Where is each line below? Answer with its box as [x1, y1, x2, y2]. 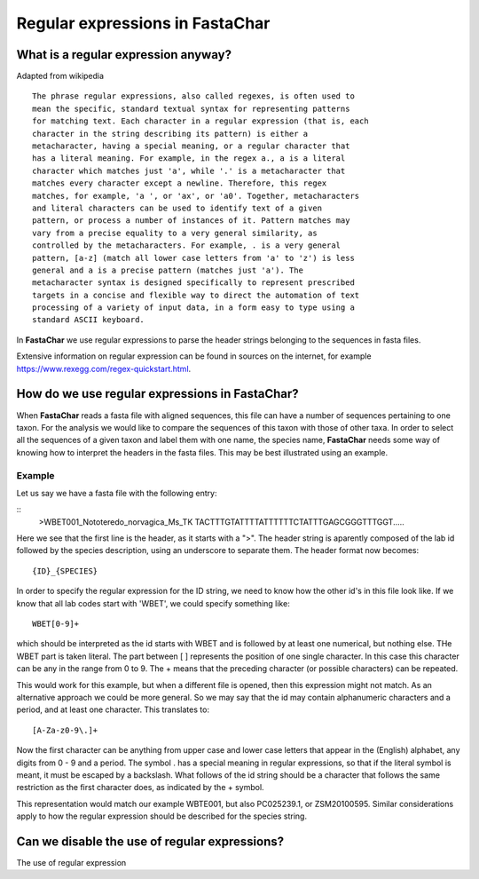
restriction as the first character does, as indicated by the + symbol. [16, 782, 265, 793]
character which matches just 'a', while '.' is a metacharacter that [32, 165, 346, 176]
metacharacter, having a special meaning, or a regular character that [32, 141, 350, 151]
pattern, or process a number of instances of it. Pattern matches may [32, 216, 350, 226]
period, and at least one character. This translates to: [16, 704, 210, 715]
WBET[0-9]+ [32, 619, 80, 629]
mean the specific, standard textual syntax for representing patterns [32, 103, 350, 114]
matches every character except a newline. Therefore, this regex [32, 178, 327, 188]
